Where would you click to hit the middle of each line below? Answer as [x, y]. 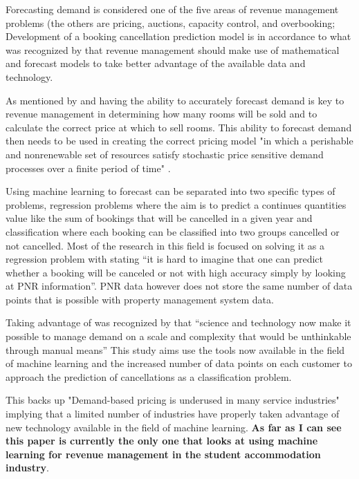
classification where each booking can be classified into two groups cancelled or [173, 231]
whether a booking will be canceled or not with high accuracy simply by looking [176, 272]
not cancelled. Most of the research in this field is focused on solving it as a [165, 245]
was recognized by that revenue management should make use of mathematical [173, 49]
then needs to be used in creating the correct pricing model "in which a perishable [179, 141]
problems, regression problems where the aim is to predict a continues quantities [176, 204]
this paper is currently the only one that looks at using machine [162, 441]
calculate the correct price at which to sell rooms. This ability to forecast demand [179, 127]
